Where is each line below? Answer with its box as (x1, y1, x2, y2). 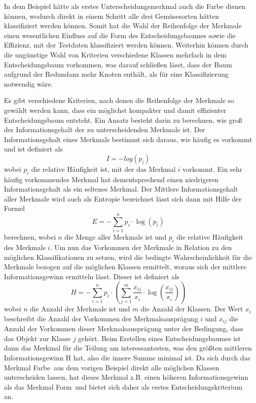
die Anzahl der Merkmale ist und (30, 303, 130, 314)
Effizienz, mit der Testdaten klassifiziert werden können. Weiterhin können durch (4, 40, 249, 50)
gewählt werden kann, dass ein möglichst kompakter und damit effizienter (4, 104, 226, 115)
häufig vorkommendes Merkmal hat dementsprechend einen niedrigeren (4, 174, 219, 184)
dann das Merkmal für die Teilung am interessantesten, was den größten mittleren (4, 343, 252, 353)
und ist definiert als (4, 144, 63, 154)
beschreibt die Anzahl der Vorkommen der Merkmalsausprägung (4, 313, 198, 323)
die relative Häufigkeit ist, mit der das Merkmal (31, 163, 176, 174)
